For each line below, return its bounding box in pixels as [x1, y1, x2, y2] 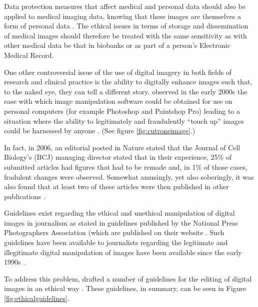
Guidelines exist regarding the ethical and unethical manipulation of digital [4, 208, 235, 218]
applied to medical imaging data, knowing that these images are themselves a [4, 10, 241, 21]
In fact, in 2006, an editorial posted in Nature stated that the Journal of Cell [4, 142, 240, 152]
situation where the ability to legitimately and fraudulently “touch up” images [4, 115, 244, 126]
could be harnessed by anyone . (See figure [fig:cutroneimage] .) [4, 125, 195, 136]
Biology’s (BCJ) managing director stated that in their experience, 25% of [4, 152, 232, 162]
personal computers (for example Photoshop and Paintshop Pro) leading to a [4, 105, 240, 116]
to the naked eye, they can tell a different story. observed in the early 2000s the [4, 86, 247, 96]
